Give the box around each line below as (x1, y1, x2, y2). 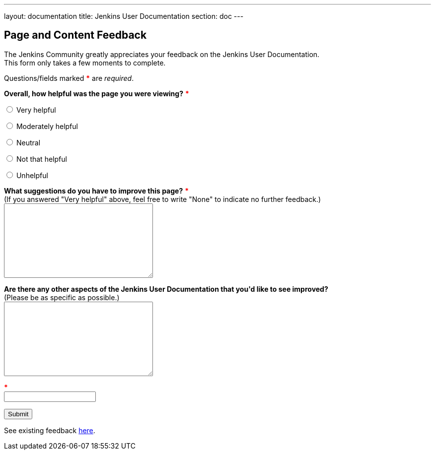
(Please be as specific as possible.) (4, 293, 120, 302)
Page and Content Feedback (4, 29, 147, 42)
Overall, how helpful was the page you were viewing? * (4, 89, 189, 98)
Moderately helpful (16, 122, 78, 130)
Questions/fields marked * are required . (4, 73, 134, 82)
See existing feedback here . (4, 426, 95, 435)
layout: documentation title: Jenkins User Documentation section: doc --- (4, 12, 244, 20)
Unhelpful (16, 171, 48, 180)
